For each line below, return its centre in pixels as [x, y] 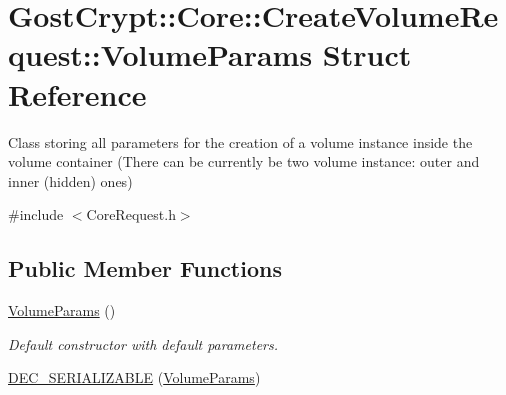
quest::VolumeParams [160, 54]
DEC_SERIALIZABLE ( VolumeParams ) [134, 377]
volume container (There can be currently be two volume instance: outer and [244, 161]
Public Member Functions [145, 268]
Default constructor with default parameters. [143, 343]
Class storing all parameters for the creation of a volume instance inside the [240, 141]
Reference [77, 93]
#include [36, 214]
